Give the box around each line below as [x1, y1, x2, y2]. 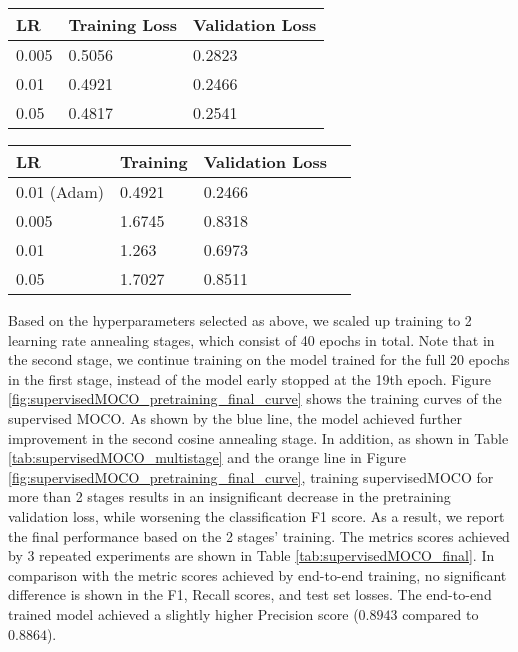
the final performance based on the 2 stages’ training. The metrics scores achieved [8, 525, 510, 546]
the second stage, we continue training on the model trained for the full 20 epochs [8, 349, 510, 370]
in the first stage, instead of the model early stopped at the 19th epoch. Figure [8, 368, 491, 389]
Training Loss [68, 13, 178, 36]
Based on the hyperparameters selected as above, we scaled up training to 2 [8, 310, 472, 330]
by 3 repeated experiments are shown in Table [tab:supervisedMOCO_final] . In [8, 545, 495, 566]
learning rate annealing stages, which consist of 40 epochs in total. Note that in [8, 329, 495, 350]
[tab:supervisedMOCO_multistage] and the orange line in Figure [8, 447, 407, 468]
